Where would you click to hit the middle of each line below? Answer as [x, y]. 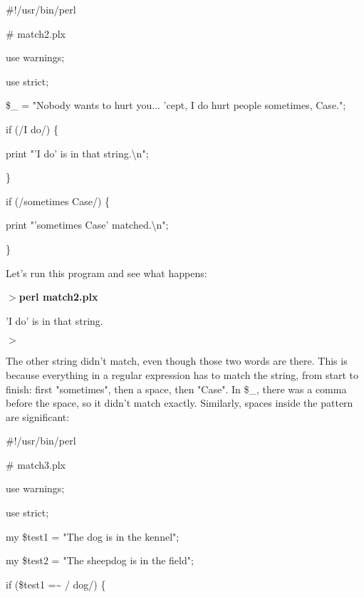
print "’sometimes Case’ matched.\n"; [87, 225]
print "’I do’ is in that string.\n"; [77, 153]
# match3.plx [36, 464]
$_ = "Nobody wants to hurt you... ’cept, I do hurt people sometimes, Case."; [176, 105]
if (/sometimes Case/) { [58, 201]
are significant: [38, 416]
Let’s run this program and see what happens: [106, 272]
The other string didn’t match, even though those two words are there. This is [177, 361]
